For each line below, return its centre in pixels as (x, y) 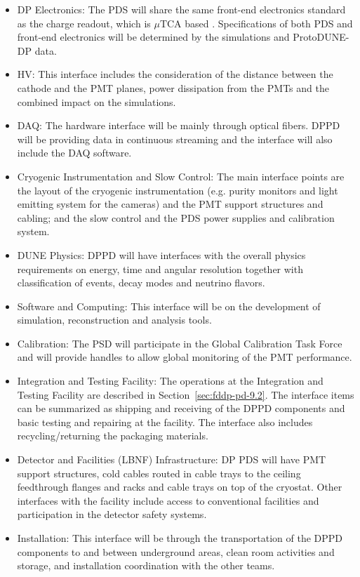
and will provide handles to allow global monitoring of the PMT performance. (185, 357)
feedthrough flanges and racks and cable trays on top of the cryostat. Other (180, 487)
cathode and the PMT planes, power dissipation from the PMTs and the (173, 87)
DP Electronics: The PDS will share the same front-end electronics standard (181, 9)
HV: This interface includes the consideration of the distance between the (175, 74)
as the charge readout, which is (84, 23)
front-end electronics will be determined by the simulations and (153, 37)
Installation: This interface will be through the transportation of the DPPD (180, 538)
